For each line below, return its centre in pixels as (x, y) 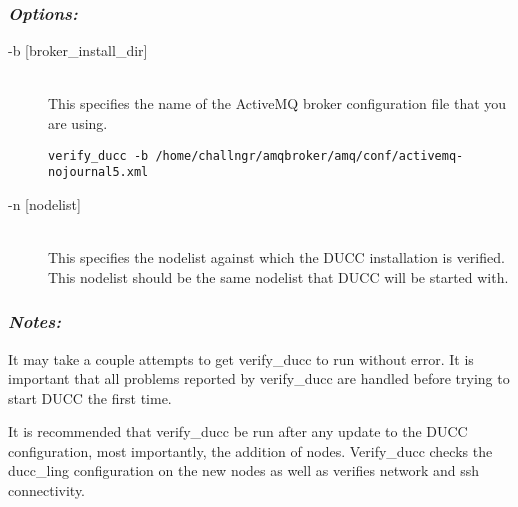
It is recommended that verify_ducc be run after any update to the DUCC (238, 431)
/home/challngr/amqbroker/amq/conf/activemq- (309, 155)
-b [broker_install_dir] (78, 50)
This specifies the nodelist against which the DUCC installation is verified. (276, 257)
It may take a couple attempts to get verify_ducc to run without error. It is (241, 358)
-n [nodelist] (44, 203)
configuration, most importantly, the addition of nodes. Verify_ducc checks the (250, 450)
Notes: (35, 321)
